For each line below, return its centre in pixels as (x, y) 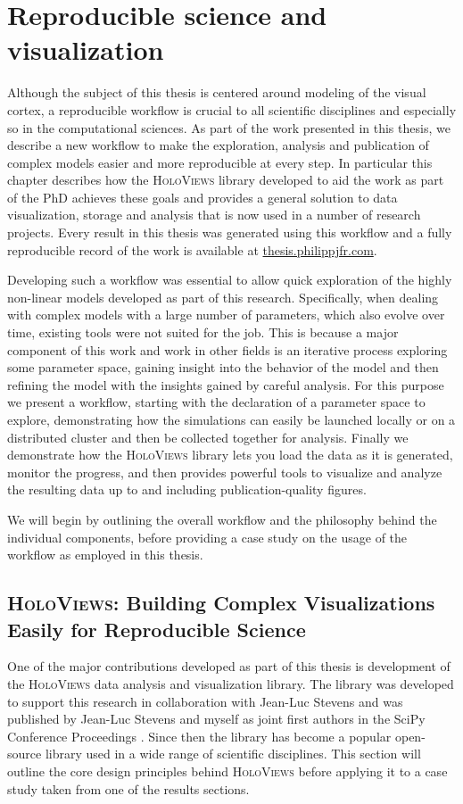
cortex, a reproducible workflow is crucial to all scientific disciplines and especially (232, 109)
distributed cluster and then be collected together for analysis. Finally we (208, 437)
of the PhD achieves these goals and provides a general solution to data (203, 197)
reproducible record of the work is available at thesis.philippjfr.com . (192, 249)
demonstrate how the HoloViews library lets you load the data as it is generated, (230, 455)
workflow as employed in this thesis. (105, 555)
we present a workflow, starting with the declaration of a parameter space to (216, 402)
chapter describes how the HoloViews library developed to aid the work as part (226, 180)
